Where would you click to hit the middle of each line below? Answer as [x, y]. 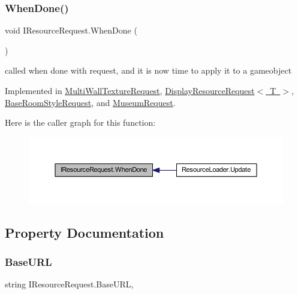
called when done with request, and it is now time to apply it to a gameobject [148, 70]
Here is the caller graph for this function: [80, 122]
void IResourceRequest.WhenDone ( [71, 30]
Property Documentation [85, 232]
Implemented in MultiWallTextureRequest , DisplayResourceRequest [130, 90]
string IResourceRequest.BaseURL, [69, 284]
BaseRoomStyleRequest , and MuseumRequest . [90, 102]
